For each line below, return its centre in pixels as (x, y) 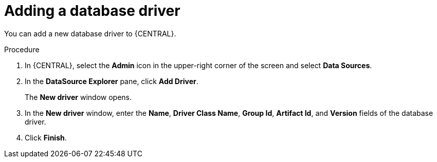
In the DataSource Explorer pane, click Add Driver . (112, 81)
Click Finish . (46, 137)
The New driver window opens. (78, 97)
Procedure (22, 49)
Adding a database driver (92, 11)
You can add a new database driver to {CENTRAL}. (90, 33)
